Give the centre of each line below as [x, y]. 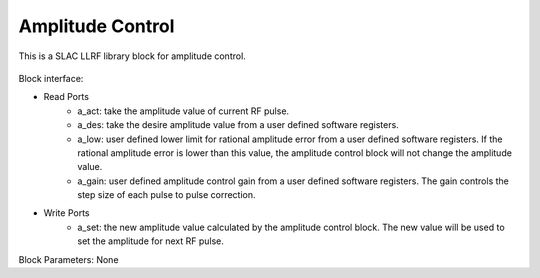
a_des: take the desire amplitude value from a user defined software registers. [238, 125]
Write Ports [66, 213]
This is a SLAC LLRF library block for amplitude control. [132, 56]
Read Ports [66, 97]
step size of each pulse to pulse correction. [166, 195]
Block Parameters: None [68, 259]
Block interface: [51, 78]
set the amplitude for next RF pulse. [151, 241]
